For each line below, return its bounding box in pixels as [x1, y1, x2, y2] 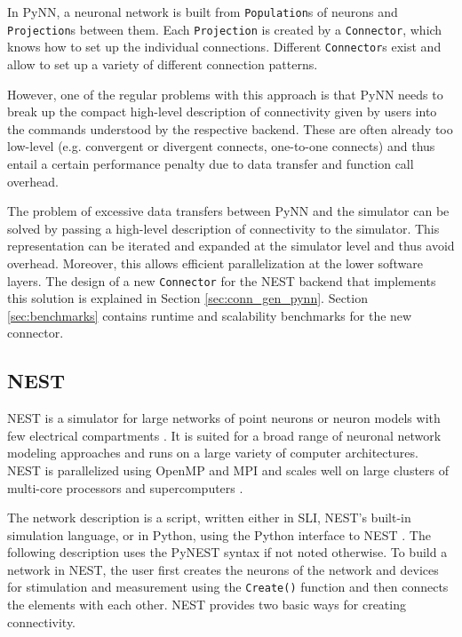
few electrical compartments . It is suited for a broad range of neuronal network [7, 426, 442, 444]
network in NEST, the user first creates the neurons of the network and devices [7, 560, 439, 578]
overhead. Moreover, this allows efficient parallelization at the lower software [7, 253, 423, 272]
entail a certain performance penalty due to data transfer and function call [7, 154, 414, 172]
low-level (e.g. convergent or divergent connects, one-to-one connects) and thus [7, 137, 435, 155]
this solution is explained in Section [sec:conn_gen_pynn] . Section [7, 289, 368, 307]
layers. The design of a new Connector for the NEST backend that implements [7, 271, 436, 290]
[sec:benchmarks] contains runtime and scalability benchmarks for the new [7, 306, 412, 324]
